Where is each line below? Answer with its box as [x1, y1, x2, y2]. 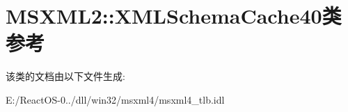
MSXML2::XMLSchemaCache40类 [6, 1, 342, 30]
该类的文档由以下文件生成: [6, 69, 125, 83]
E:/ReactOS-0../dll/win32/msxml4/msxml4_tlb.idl [6, 92, 225, 106]
